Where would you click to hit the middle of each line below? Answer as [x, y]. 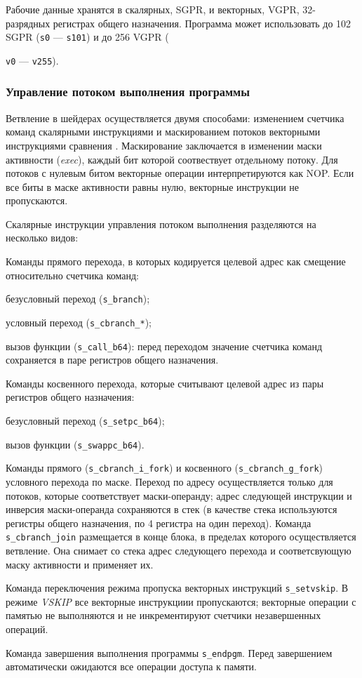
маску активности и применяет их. [80, 564]
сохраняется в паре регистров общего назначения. [112, 360]
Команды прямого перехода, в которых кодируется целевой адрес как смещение [176, 261]
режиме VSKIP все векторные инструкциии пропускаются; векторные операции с [181, 601]
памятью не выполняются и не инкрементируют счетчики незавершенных [163, 615]
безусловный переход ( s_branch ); [78, 299]
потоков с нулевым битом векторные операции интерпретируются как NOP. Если [180, 173]
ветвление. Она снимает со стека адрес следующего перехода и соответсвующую [179, 550]
